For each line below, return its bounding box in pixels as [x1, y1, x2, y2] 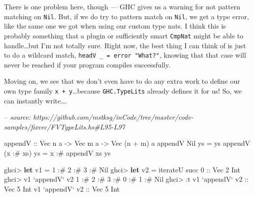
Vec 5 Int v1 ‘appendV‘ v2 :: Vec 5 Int [4, 183, 120, 194]
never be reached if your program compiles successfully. [4, 59, 171, 69]
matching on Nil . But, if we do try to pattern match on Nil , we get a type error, [4, 11, 249, 21]
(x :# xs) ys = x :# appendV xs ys [4, 147, 111, 158]
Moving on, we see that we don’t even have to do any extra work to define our [4, 76, 240, 86]
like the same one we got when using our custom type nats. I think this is [4, 21, 226, 31]
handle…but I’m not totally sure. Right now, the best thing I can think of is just [4, 40, 246, 50]
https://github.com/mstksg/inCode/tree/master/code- [33, 112, 193, 122]
